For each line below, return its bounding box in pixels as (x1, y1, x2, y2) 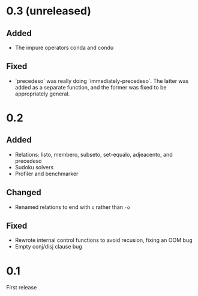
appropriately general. (14, 90, 70, 97)
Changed (6, 187, 41, 198)
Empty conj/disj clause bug (14, 243, 82, 250)
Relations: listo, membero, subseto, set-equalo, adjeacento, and (14, 151, 173, 158)
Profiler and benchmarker (14, 170, 79, 177)
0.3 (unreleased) (6, 4, 92, 18)
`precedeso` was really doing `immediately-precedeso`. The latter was (14, 77, 189, 85)
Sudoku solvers (14, 163, 54, 171)
